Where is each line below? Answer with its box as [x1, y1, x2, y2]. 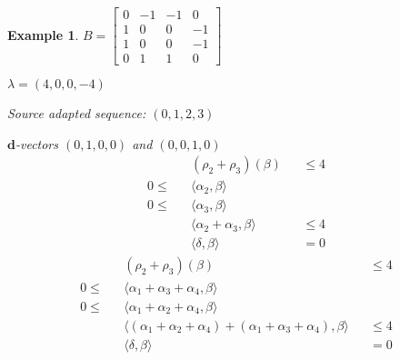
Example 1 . [7, 25, 79, 44]
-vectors [15, 134, 59, 153]
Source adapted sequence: [7, 104, 146, 123]
